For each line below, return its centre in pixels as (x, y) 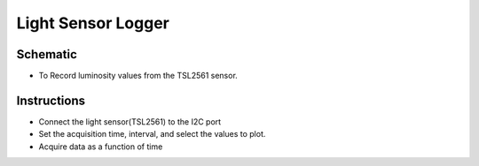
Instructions (51, 100)
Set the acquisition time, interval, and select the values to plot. (152, 134)
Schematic (47, 54)
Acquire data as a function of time (101, 147)
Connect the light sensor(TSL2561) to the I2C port (130, 121)
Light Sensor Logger (93, 23)
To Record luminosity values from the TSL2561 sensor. (138, 76)
